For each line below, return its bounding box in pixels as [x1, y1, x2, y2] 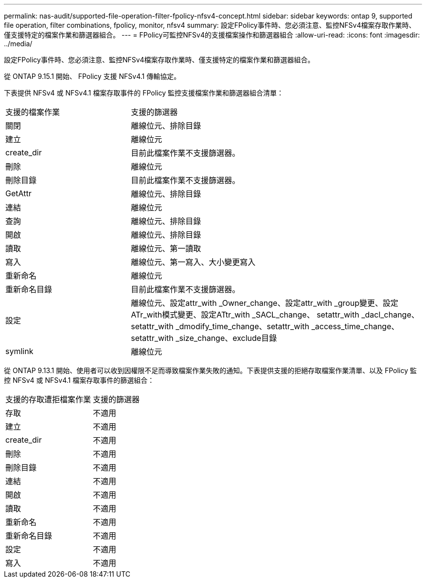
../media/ [4, 39, 33, 48]
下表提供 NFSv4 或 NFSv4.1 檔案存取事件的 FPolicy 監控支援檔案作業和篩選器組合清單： [4, 89, 284, 97]
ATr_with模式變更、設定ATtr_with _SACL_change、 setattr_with [131, 310, 359, 319]
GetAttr [5, 188, 32, 198]
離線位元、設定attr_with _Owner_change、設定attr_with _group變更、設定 [131, 298, 399, 308]
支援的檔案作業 [5, 107, 60, 117]
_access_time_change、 [311, 321, 399, 331]
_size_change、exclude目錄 [176, 333, 277, 343]
